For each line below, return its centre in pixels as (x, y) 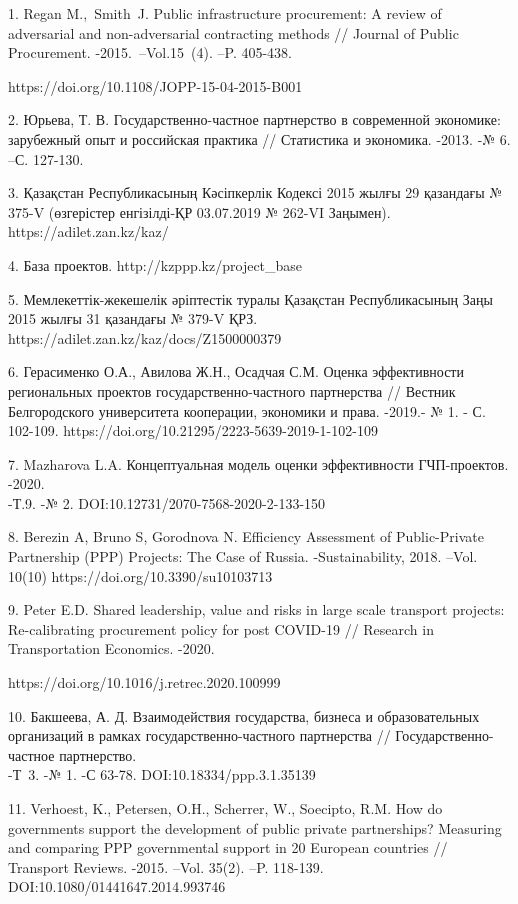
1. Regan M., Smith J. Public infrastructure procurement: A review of (225, 13)
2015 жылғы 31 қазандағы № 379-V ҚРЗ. (133, 318)
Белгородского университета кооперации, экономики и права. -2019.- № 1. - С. (247, 410)
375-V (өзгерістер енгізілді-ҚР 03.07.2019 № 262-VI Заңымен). (199, 211)
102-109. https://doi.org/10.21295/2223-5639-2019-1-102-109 (193, 430)
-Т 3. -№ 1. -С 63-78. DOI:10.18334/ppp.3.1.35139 (162, 774)
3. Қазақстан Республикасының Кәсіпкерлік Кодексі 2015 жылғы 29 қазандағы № (255, 192)
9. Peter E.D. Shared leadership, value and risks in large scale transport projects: (256, 609)
